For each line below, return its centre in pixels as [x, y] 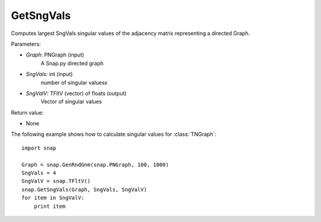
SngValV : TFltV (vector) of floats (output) [76, 93]
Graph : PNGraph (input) [55, 55]
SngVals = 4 [39, 173]
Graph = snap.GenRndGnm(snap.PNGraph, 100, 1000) [95, 164]
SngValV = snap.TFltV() [56, 181]
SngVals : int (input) [49, 74]
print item [50, 206]
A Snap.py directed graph [72, 63]
